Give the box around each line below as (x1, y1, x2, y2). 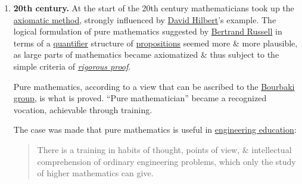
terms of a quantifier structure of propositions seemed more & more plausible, (13, 36, 298, 49)
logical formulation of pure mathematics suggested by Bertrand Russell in (13, 25, 282, 38)
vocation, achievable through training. (13, 103, 152, 116)
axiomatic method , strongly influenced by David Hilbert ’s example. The (13, 13, 276, 26)
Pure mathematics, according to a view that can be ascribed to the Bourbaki (13, 80, 295, 92)
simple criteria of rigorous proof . (13, 60, 131, 72)
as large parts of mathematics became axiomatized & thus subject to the (13, 48, 279, 61)
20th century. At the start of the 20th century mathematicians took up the (13, 2, 294, 14)
